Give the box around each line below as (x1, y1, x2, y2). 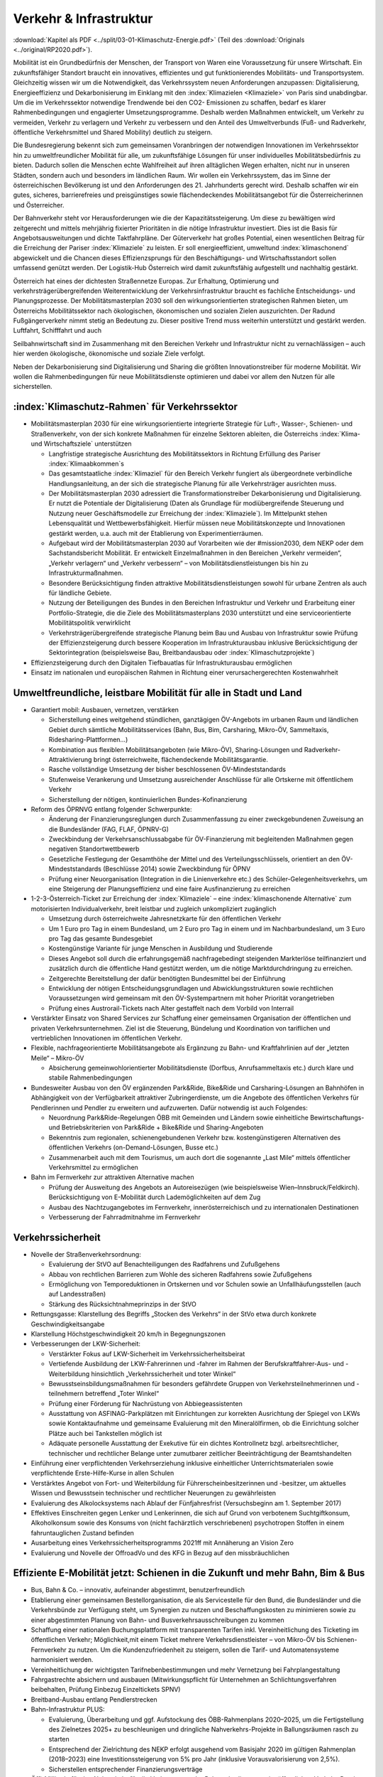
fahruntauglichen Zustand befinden (30, 1528, 135, 1537)
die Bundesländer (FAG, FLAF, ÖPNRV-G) (48, 825, 170, 833)
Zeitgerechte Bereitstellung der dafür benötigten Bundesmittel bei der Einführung (48, 974, 286, 982)
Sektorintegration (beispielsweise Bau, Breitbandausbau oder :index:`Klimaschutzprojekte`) (48, 648, 315, 657)
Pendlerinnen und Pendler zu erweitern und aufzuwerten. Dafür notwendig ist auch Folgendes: (30, 1103, 309, 1112)
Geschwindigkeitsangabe (30, 1319, 106, 1328)
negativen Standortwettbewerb (48, 844, 140, 853)
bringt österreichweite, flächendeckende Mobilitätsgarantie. (93, 755, 269, 763)
